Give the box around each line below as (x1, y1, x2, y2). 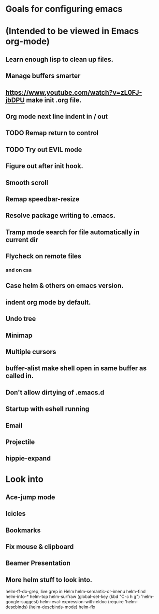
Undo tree (5, 315, 36, 323)
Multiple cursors (5, 347, 57, 356)
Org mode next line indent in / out (5, 112, 108, 120)
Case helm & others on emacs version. (5, 282, 124, 290)
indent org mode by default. (5, 298, 91, 307)
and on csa (5, 266, 32, 273)
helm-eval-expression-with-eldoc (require (40, 599, 124, 605)
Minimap (5, 331, 33, 340)
